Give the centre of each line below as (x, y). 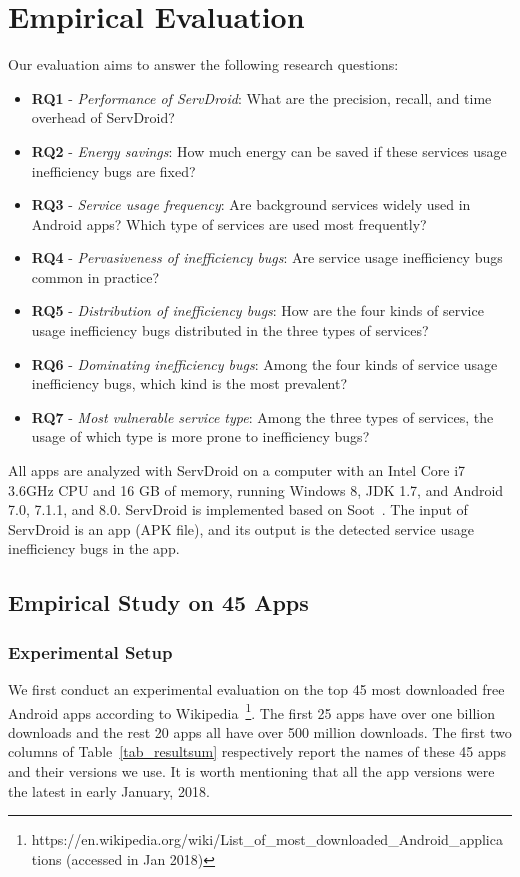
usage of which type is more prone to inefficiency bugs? (200, 436)
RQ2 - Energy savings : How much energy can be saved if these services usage (269, 150)
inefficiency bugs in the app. (94, 548)
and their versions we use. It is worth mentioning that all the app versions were (251, 771)
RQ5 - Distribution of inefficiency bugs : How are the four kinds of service (257, 310)
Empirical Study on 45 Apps (158, 602)
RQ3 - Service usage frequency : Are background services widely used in (251, 204)
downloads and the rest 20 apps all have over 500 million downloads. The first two (260, 731)
